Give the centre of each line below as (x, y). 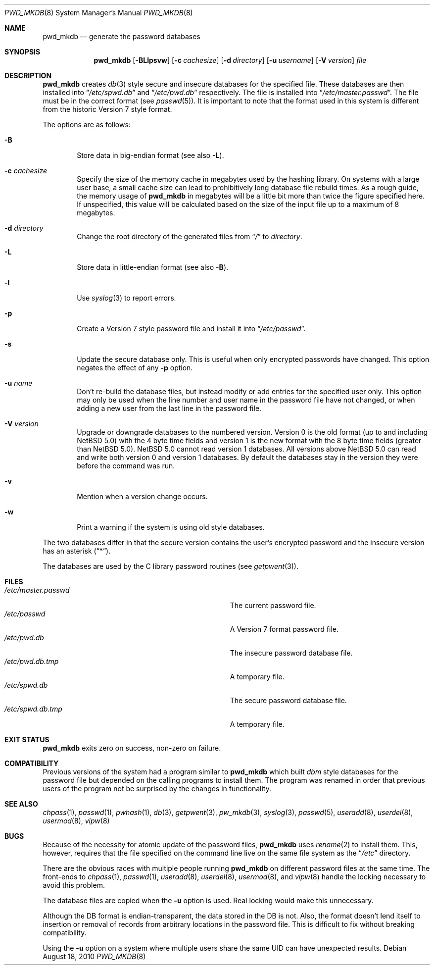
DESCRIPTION (28, 76)
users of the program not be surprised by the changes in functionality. (157, 789)
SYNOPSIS (23, 52)
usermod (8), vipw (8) (76, 821)
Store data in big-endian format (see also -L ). (150, 155)
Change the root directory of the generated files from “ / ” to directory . (190, 236)
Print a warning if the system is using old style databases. (171, 527)
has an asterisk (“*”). (77, 551)
